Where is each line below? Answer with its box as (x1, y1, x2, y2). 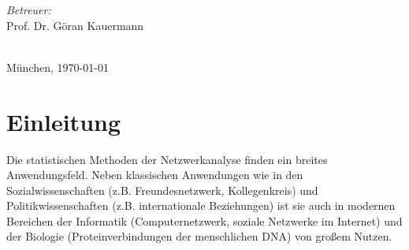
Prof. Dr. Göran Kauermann (6, 17, 144, 33)
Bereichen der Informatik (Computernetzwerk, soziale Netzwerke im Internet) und (6, 212, 403, 229)
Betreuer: (6, 2, 51, 17)
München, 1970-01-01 (6, 58, 109, 75)
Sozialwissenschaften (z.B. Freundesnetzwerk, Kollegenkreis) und (6, 181, 318, 198)
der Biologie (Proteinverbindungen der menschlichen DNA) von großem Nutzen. (6, 228, 392, 244)
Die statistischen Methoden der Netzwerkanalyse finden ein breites (6, 151, 328, 167)
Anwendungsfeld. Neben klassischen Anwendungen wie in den (6, 166, 303, 183)
